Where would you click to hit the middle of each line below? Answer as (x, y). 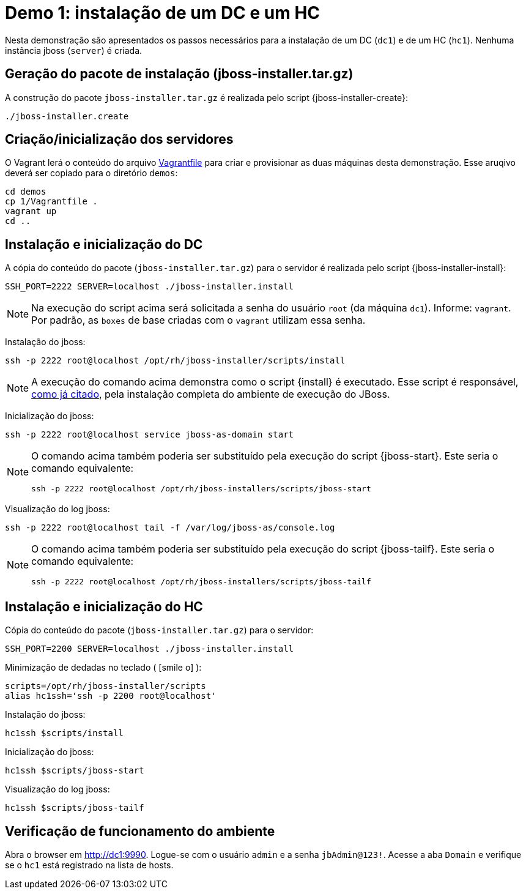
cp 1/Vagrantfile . (51, 202)
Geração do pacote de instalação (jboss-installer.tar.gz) (179, 74)
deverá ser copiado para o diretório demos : (91, 173)
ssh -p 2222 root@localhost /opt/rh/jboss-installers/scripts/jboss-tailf (201, 582)
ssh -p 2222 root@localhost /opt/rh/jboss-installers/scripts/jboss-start (201, 489)
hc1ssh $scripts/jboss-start (75, 771)
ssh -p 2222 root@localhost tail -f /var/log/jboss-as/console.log (170, 528)
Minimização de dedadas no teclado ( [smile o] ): (103, 668)
